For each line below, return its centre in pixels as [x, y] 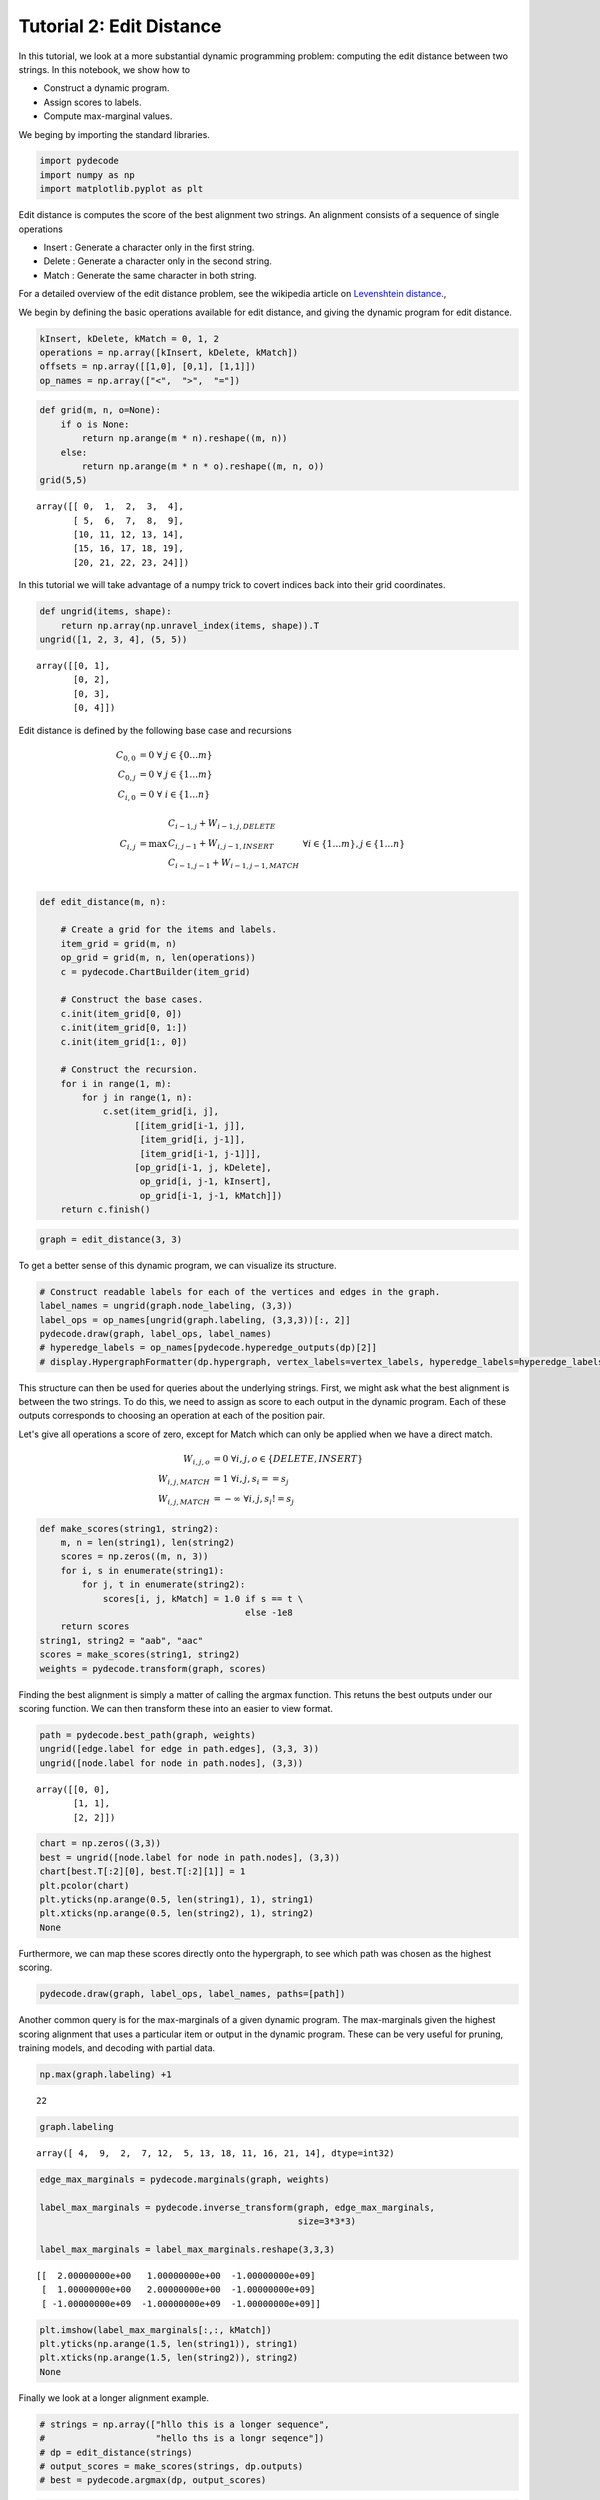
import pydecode [79, 161]
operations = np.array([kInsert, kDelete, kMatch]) [169, 352]
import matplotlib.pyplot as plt [121, 189]
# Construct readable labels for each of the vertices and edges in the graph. [240, 1291]
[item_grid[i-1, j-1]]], [200, 1153]
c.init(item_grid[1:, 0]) [124, 1041]
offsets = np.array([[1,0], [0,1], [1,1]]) [148, 366]
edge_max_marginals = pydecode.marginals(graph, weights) [184, 2179]
